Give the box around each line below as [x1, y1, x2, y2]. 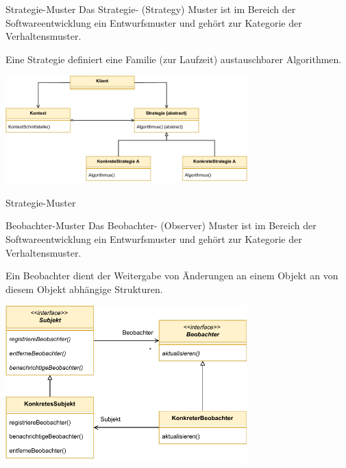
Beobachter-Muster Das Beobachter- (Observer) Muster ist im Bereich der [5, 218, 317, 233]
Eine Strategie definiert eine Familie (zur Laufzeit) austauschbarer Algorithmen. [5, 51, 342, 66]
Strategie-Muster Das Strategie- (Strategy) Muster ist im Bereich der [5, 2, 296, 16]
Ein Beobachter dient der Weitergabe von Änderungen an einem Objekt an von [5, 268, 338, 283]
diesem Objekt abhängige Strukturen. [5, 281, 163, 296]
